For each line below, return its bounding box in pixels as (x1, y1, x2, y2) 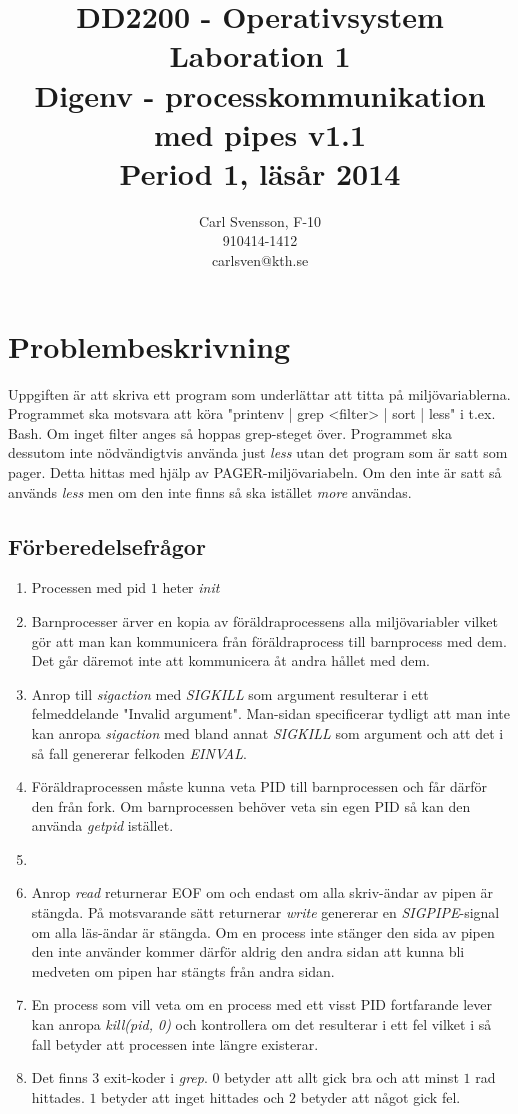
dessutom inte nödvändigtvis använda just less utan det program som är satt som (8, 442, 508, 463)
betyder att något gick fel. (300, 1086, 461, 1107)
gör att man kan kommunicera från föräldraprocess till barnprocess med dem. (31, 630, 507, 651)
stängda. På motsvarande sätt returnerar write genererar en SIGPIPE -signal (31, 902, 500, 923)
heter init (162, 577, 220, 598)
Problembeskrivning (8, 325, 291, 366)
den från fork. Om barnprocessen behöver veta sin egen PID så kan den (31, 795, 471, 816)
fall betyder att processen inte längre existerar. (31, 1033, 319, 1054)
